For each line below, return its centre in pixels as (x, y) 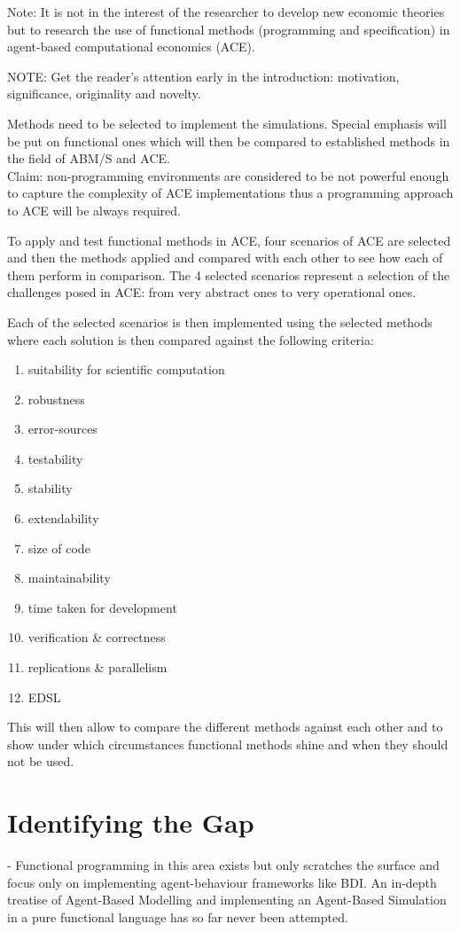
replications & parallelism (97, 667)
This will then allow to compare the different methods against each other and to (225, 727)
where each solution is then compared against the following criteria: (191, 339)
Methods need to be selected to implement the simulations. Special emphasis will (227, 123)
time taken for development (102, 607)
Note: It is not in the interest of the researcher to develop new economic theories (226, 12)
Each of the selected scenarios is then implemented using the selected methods (220, 321)
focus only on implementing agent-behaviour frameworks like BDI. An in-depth (222, 882)
